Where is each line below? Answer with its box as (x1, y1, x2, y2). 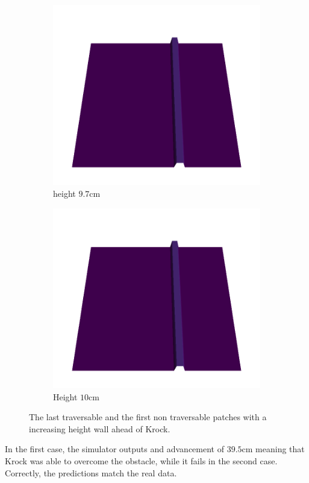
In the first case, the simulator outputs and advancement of (5, 443, 224, 455)
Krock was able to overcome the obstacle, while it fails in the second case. (5, 455, 278, 467)
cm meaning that (242, 443, 305, 455)
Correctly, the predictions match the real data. (5, 466, 177, 479)
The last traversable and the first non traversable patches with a (29, 411, 267, 423)
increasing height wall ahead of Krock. (29, 422, 170, 435)
